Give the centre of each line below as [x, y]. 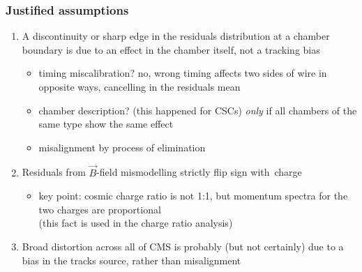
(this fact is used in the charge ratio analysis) [136, 223]
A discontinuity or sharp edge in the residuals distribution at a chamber [176, 36]
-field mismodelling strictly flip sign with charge [199, 172]
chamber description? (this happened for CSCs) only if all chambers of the [198, 110]
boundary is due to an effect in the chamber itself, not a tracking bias [171, 49]
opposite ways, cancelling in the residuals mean [139, 86]
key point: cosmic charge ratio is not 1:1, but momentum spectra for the [193, 196]
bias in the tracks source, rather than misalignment [131, 260]
